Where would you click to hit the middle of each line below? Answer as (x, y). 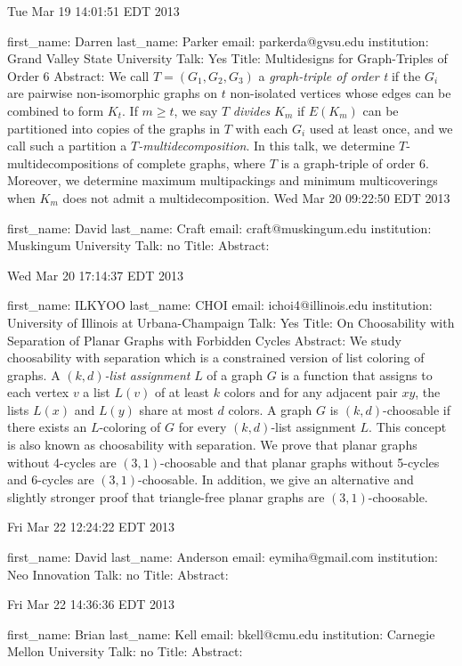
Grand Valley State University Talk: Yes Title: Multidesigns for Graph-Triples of (227, 58)
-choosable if (417, 409)
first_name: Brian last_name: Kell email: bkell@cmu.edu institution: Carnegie (221, 634)
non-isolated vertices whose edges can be (340, 93)
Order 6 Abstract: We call (78, 75)
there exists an (47, 427)
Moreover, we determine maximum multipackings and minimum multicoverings (223, 180)
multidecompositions (63, 162)
